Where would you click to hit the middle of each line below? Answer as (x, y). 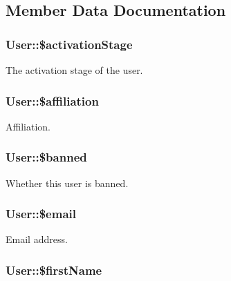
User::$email (41, 214)
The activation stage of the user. (74, 70)
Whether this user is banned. (67, 183)
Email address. (37, 239)
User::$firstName (54, 270)
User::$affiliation (52, 100)
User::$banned (46, 157)
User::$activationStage (69, 44)
